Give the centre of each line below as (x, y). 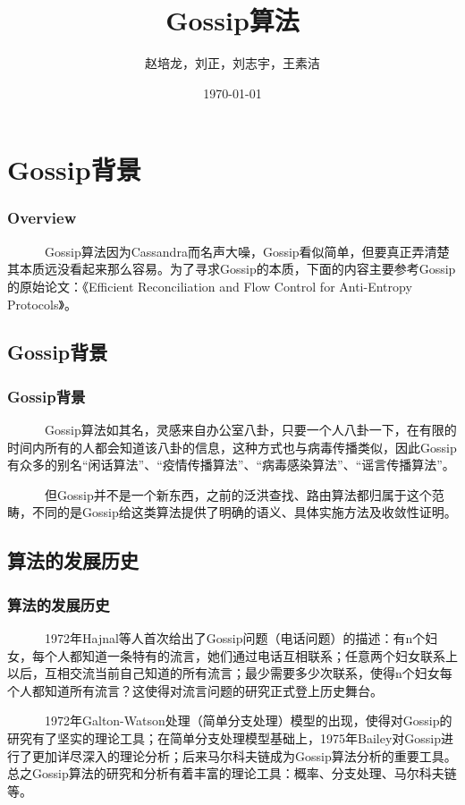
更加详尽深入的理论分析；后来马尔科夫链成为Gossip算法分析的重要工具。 (244, 755)
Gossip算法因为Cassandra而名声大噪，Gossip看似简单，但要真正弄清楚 (247, 251)
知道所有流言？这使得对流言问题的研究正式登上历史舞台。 (213, 690)
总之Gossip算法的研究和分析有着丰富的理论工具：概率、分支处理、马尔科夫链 (232, 773)
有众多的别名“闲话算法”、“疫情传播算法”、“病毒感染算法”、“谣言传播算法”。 (231, 465)
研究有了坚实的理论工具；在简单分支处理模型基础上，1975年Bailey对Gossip (224, 738)
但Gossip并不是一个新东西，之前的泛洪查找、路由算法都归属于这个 (238, 494)
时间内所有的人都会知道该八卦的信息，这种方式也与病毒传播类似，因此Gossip (232, 447)
